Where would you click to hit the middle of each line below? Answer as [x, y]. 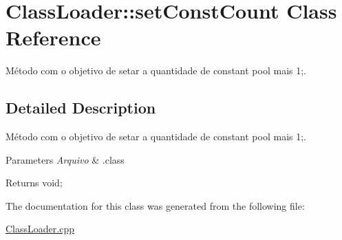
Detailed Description [81, 108]
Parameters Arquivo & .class [65, 159]
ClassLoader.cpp [40, 229]
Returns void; [34, 183]
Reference [53, 37]
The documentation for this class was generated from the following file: [155, 205]
